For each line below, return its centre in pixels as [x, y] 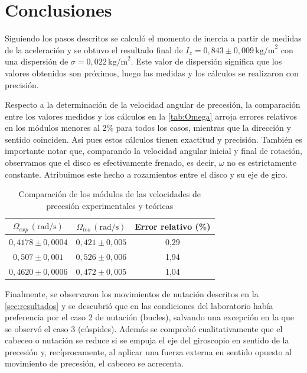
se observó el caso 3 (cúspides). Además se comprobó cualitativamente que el [144, 328]
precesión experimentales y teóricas [110, 205]
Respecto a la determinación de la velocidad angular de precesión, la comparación [153, 104]
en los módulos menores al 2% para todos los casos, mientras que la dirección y [148, 128]
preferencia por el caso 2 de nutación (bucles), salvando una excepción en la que [149, 317]
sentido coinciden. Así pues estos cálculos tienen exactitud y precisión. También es [153, 139]
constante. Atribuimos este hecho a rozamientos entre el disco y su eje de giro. [146, 174]
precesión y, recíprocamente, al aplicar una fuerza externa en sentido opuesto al [148, 351]
